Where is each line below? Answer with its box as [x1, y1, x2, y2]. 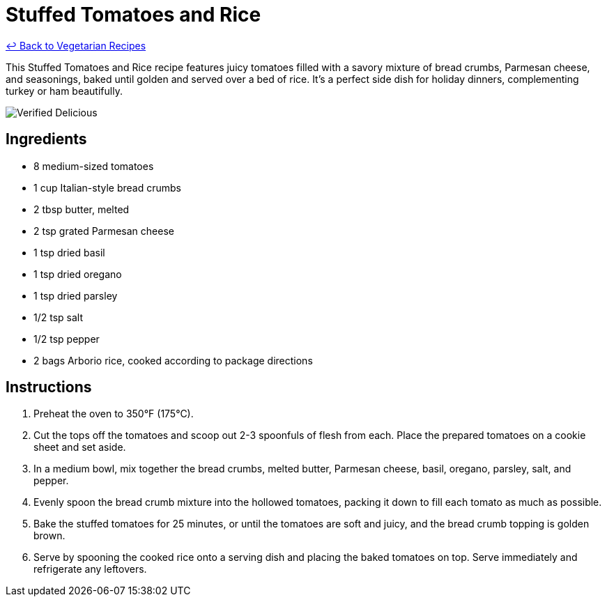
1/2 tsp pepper [33, 332, 100, 345]
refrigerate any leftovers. [33, 563, 147, 576]
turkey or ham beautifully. [6, 84, 123, 97]
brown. [33, 530, 66, 542]
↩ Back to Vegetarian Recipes [6, 39, 146, 52]
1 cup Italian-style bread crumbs [33, 181, 181, 194]
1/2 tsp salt [33, 311, 83, 323]
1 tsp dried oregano [33, 268, 122, 280]
